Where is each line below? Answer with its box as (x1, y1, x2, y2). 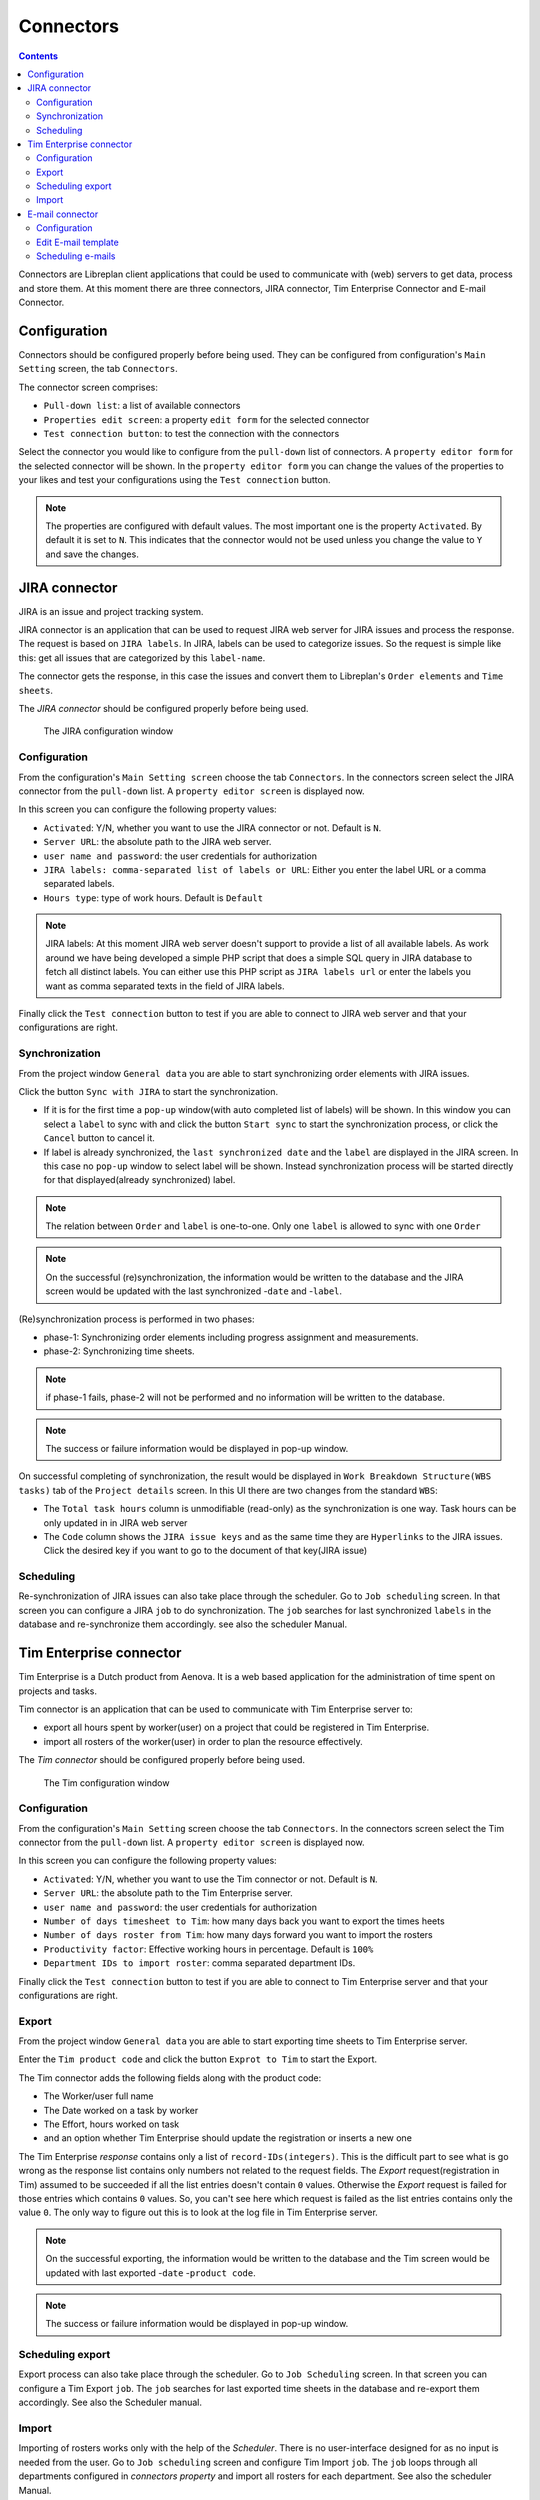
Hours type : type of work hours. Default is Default (43, 891, 264, 904)
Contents (18, 50, 59, 62)
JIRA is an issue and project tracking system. (18, 605, 204, 617)
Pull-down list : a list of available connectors (43, 400, 241, 412)
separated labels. (43, 878, 115, 890)
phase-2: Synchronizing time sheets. (43, 1345, 195, 1357)
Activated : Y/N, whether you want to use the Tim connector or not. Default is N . (43, 1873, 379, 1885)
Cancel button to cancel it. (43, 1132, 155, 1144)
